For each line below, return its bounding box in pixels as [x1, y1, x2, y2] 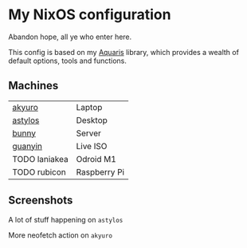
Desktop [76, 114, 108, 125]
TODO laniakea [12, 153, 69, 164]
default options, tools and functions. [8, 56, 127, 65]
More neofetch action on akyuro [8, 230, 113, 240]
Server [76, 128, 102, 139]
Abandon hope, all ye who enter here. [8, 32, 132, 41]
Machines [8, 79, 59, 93]
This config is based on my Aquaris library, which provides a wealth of [8, 47, 239, 57]
